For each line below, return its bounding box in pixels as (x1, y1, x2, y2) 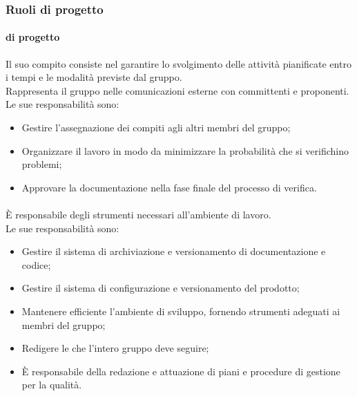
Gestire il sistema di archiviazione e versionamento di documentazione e (21, 244, 326, 258)
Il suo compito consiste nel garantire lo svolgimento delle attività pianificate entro (6, 56, 351, 70)
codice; (21, 257, 51, 272)
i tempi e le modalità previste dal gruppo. (6, 70, 182, 84)
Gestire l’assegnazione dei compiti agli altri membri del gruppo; (21, 120, 291, 135)
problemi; (21, 157, 62, 171)
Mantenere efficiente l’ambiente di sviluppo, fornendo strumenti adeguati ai (21, 303, 340, 318)
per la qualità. (21, 377, 82, 392)
